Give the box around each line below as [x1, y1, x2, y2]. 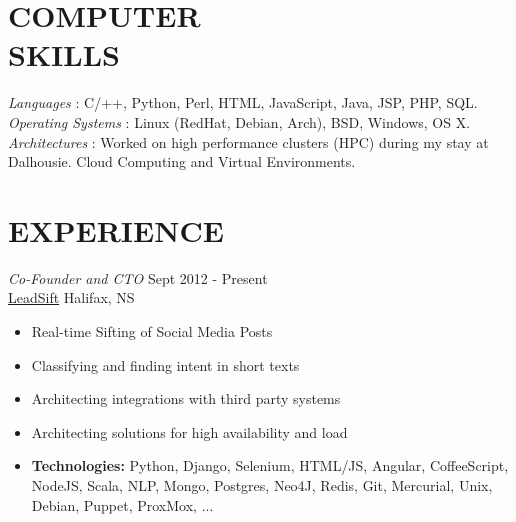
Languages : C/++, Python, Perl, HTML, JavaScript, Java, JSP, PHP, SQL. [8, 92, 478, 113]
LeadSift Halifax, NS [8, 287, 135, 308]
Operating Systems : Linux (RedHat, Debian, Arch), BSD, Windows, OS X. [8, 111, 471, 132]
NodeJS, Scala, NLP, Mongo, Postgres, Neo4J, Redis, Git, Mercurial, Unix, [31, 474, 493, 495]
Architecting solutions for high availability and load [31, 421, 348, 442]
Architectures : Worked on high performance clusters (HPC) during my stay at [8, 131, 489, 152]
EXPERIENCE [8, 209, 224, 250]
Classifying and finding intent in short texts [31, 354, 300, 375]
